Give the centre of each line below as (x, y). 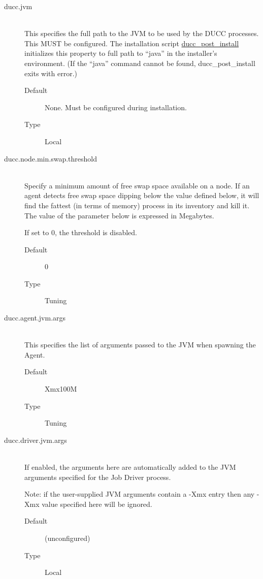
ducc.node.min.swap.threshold (51, 158)
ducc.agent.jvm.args (35, 318)
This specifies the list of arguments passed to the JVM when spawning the (140, 345)
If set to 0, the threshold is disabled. (81, 232)
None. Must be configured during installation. (116, 107)
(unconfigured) (68, 538)
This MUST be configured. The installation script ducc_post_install (132, 43)
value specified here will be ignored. (97, 504)
